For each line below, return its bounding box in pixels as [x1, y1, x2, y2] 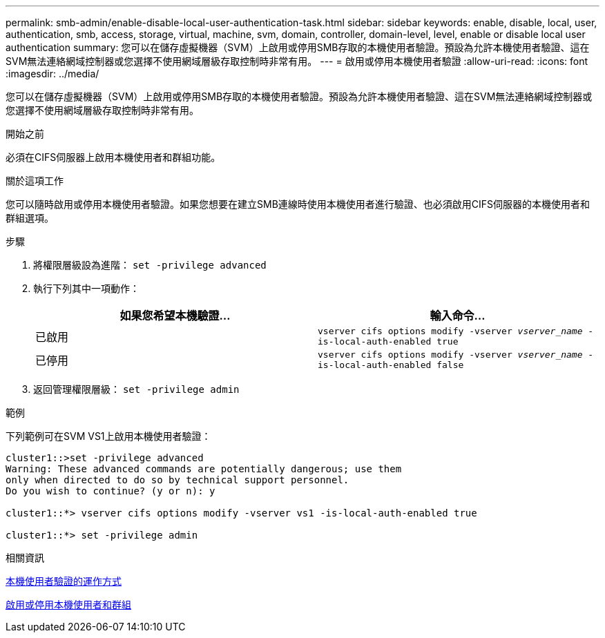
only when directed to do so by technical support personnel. [6, 474, 349, 485]
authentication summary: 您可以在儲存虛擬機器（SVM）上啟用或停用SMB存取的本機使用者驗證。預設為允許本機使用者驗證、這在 [6, 41, 590, 53]
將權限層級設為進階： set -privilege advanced [33, 259, 267, 271]
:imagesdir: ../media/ [6, 68, 99, 79]
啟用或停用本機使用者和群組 [6, 599, 131, 610]
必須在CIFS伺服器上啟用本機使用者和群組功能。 [6, 151, 221, 163]
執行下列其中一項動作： [33, 282, 140, 294]
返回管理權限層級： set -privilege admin [33, 383, 240, 395]
